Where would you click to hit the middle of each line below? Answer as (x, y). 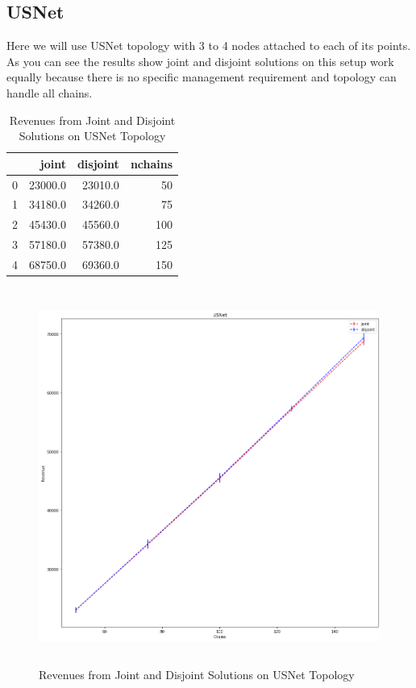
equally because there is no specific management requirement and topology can (202, 77)
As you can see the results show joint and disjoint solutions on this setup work (200, 61)
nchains (152, 163)
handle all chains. (50, 92)
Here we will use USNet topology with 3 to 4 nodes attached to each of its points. (209, 46)
